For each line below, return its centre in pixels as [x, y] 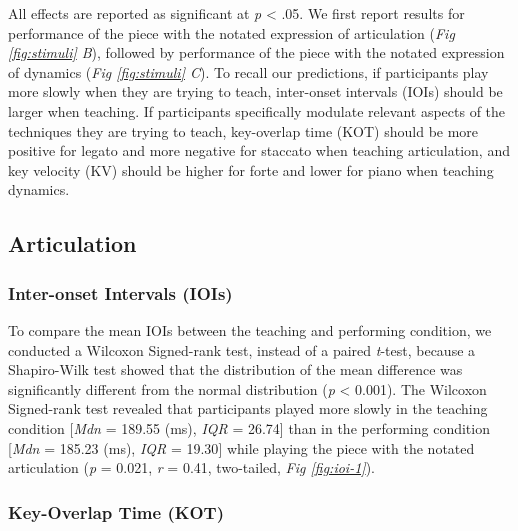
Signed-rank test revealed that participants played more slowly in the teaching [248, 408]
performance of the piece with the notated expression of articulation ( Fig [231, 32]
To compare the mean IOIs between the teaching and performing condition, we [250, 329]
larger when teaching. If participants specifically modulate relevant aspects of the [257, 110]
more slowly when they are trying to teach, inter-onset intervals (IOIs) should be [255, 91]
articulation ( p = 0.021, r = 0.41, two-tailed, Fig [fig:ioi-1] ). [191, 467]
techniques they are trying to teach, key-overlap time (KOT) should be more [243, 130]
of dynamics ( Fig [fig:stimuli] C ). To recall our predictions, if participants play [248, 71]
